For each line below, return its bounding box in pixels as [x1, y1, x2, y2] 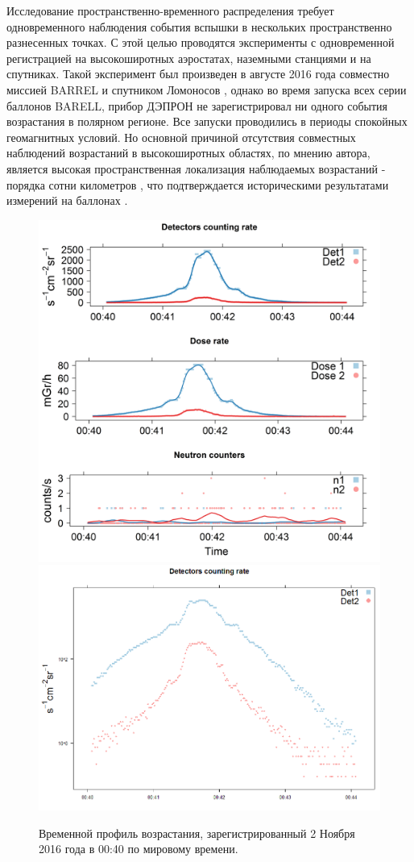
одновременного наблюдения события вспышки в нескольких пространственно [6, 18, 392, 35]
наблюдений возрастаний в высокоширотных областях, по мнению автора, [6, 144, 371, 161]
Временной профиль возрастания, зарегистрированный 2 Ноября [39, 824, 355, 841]
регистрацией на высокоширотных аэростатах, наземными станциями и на [6, 49, 371, 66]
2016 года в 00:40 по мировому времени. [39, 840, 238, 857]
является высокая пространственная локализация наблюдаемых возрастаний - [6, 160, 386, 177]
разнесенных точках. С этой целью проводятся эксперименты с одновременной [6, 34, 395, 51]
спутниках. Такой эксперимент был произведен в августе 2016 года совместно [6, 65, 390, 82]
